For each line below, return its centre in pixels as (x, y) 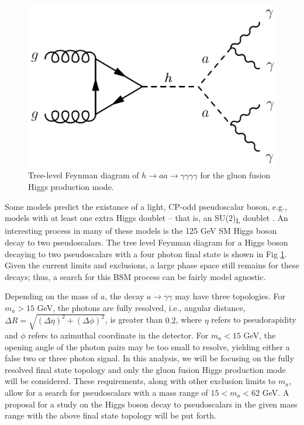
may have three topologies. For (230, 296)
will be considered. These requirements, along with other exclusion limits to (140, 381)
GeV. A (276, 392)
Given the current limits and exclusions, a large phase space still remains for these (152, 265)
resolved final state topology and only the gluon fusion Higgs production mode (145, 369)
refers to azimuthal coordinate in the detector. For (118, 335)
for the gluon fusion (235, 175)
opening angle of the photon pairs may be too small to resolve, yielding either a (147, 346)
